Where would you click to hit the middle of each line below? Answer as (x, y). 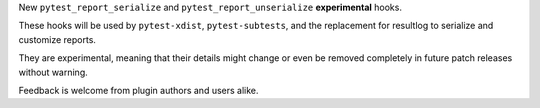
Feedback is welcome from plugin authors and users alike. (138, 90)
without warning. (53, 72)
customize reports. (57, 39)
